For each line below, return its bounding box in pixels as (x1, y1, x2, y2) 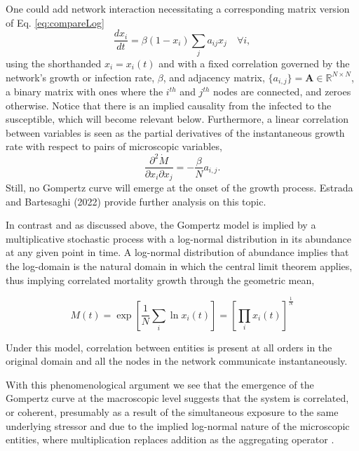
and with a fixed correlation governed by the (158, 55, 350, 70)
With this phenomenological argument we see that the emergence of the (6, 377, 314, 391)
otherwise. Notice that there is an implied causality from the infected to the (6, 97, 332, 112)
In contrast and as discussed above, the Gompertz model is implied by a (6, 217, 316, 232)
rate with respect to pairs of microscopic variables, (6, 139, 222, 154)
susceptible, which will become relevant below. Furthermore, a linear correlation (6, 112, 349, 126)
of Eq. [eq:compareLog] (6, 15, 104, 29)
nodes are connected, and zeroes (213, 84, 351, 99)
